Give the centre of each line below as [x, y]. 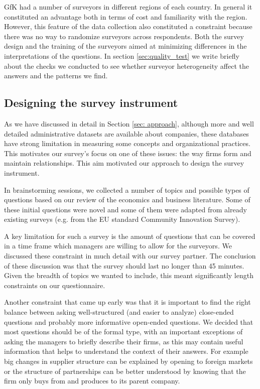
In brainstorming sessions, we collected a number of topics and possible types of [127, 189]
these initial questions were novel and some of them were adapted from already [125, 209]
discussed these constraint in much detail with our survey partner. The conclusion [130, 256]
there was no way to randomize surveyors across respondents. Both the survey [124, 36]
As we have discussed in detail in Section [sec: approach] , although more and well [129, 123]
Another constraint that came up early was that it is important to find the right [127, 302]
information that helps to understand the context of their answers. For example [126, 351]
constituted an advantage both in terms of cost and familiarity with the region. [126, 16]
